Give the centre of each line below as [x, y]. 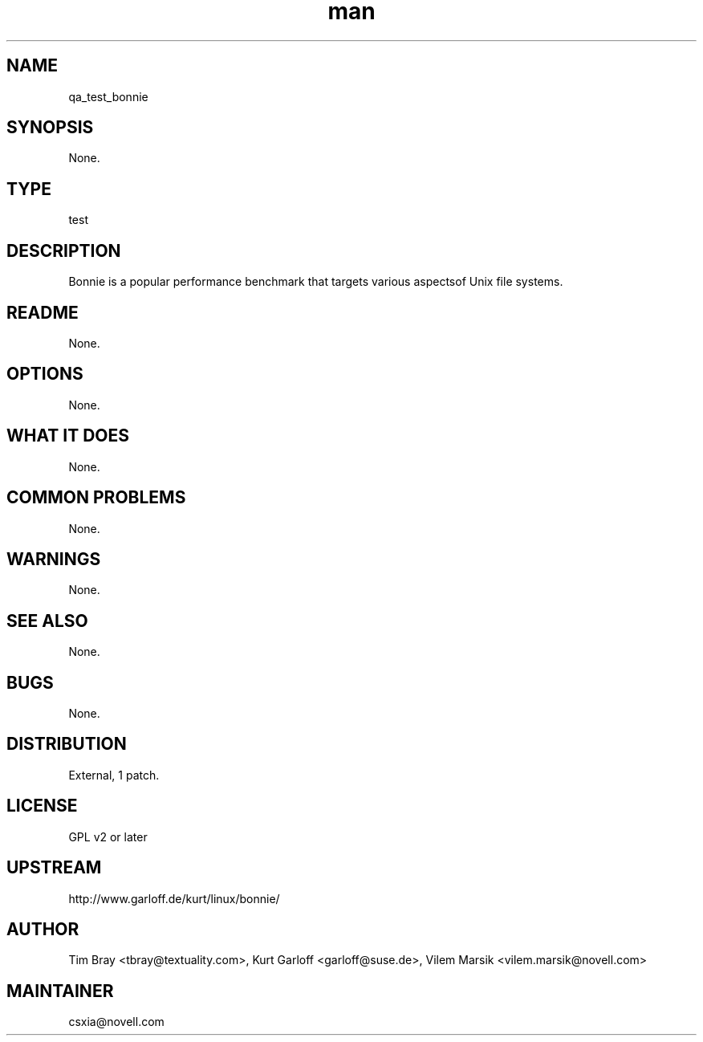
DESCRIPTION [64, 250]
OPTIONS [45, 374]
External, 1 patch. [114, 775]
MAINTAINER [60, 991]
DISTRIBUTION [67, 744]
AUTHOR [43, 929]
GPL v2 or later [108, 836]
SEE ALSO [47, 621]
